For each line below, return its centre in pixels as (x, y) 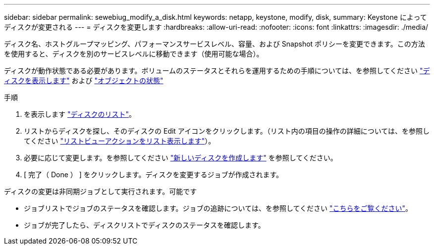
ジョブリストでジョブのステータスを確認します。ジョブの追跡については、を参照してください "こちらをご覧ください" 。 (218, 208)
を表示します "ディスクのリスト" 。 (80, 114)
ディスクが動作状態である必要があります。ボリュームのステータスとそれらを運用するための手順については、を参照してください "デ (217, 71)
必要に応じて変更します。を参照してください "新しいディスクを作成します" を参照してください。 (181, 158)
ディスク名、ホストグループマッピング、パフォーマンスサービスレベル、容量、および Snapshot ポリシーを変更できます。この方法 (215, 44)
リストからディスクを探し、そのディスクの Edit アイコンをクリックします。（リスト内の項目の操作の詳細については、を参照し (227, 131)
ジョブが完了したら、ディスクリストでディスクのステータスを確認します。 (144, 225)
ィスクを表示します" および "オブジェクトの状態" (84, 80)
